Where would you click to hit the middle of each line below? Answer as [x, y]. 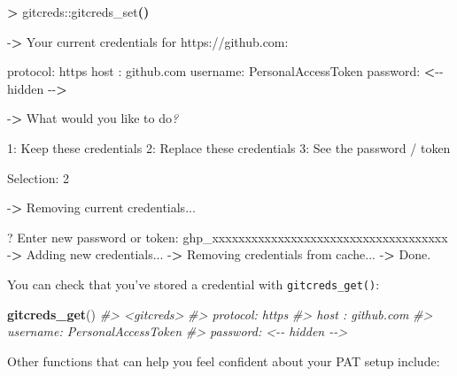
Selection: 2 [38, 177]
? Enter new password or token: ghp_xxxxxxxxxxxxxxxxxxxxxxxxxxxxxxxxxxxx [228, 237]
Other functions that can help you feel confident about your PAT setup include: [224, 361]
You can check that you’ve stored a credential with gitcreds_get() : [194, 284]
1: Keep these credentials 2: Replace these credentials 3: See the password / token [229, 147]
